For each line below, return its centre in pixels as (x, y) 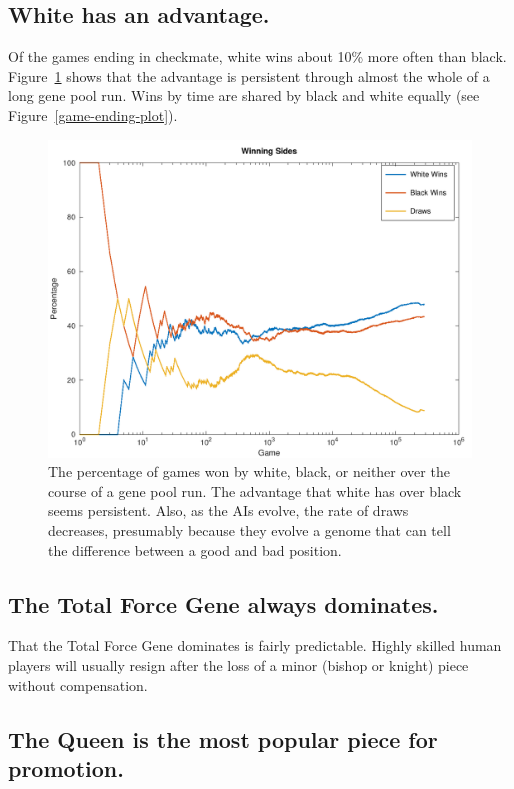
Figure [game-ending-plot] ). (93, 114)
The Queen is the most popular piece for (223, 738)
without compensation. (78, 684)
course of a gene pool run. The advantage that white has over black (255, 490)
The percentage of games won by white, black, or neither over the (249, 471)
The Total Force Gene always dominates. (223, 603)
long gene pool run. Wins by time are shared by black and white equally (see (244, 95)
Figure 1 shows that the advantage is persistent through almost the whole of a (249, 75)
